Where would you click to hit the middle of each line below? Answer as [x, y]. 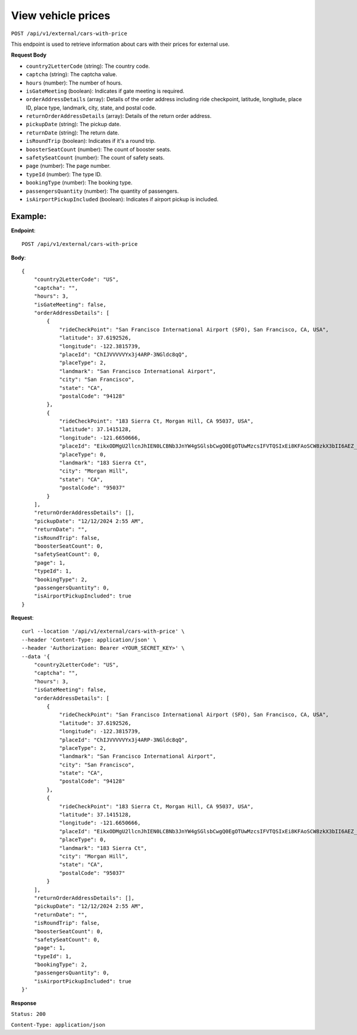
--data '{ [36, 656]
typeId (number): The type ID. [64, 174]
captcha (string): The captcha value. [71, 74]
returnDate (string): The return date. [73, 132]
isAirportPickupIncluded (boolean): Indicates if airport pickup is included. [122, 199]
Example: [29, 216]
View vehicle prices [61, 15]
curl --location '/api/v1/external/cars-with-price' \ [103, 631]
